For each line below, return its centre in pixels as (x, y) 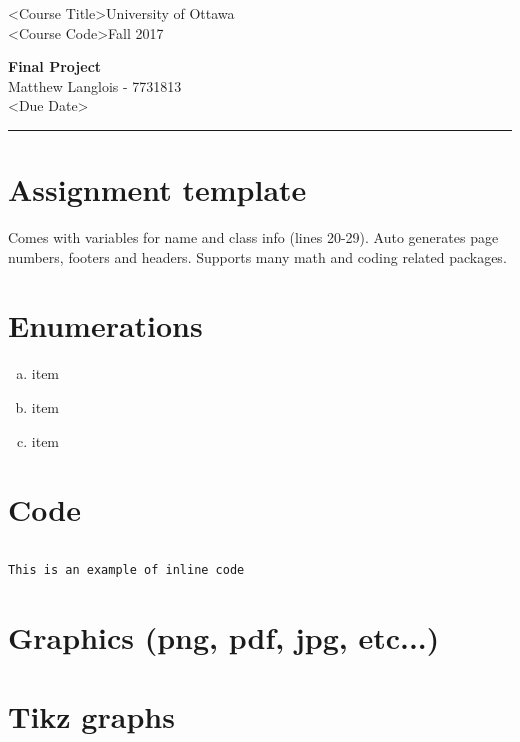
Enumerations (105, 325)
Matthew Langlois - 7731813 (95, 85)
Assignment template (157, 189)
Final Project (55, 66)
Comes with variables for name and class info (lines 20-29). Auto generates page (253, 237)
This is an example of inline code (126, 570)
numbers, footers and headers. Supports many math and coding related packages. (257, 256)
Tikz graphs (91, 715)
